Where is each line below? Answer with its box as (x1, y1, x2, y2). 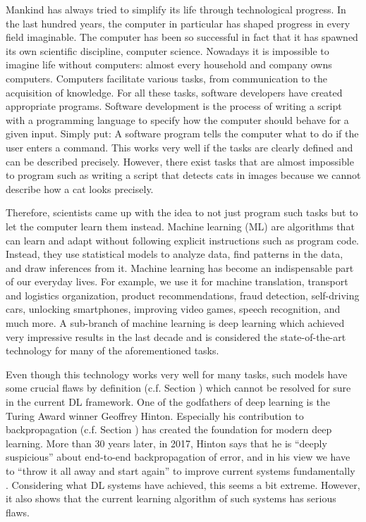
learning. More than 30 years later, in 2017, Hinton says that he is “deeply (6, 435, 327, 450)
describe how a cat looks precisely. (6, 181, 154, 196)
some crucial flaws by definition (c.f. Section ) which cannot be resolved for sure (6, 380, 351, 395)
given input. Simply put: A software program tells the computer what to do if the (6, 126, 359, 141)
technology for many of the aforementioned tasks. (6, 343, 219, 358)
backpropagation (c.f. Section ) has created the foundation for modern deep (6, 422, 332, 437)
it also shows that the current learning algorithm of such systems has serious (6, 491, 336, 506)
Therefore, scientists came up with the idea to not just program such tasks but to (6, 205, 358, 220)
